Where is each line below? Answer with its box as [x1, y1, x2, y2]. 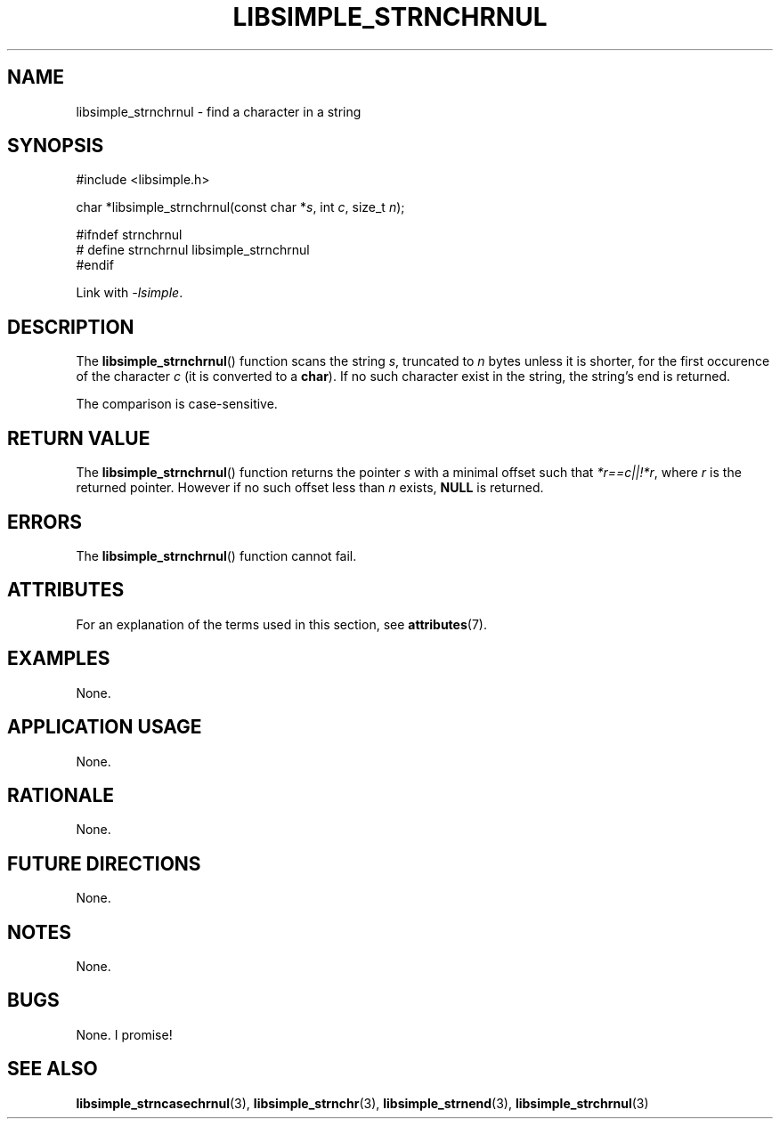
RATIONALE [7, 783, 115, 806]
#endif [76, 257, 114, 273]
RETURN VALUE [7, 426, 150, 450]
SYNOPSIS [7, 134, 104, 158]
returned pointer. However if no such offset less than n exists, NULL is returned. [76, 480, 544, 496]
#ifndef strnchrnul [76, 227, 183, 243]
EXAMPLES [7, 647, 110, 670]
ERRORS [7, 510, 83, 533]
